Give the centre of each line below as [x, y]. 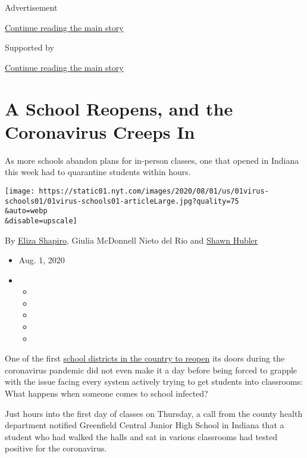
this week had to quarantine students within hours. [98, 172]
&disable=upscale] [41, 221]
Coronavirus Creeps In [100, 131]
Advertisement [31, 7]
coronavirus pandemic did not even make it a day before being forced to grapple [151, 370]
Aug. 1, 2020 [42, 260]
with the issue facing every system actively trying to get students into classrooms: [154, 381]
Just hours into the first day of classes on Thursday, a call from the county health [154, 413]
